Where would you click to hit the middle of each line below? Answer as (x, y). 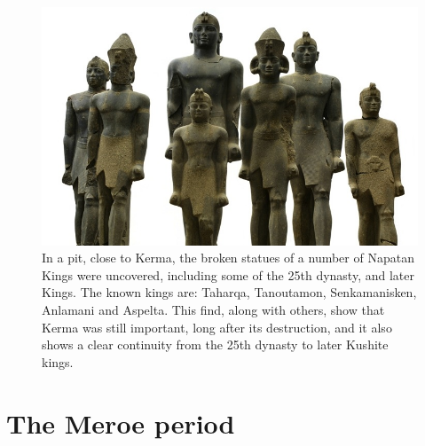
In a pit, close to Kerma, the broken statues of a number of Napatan (228, 258)
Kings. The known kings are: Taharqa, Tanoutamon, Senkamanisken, (229, 292)
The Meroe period (121, 423)
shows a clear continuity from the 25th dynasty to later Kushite (215, 344)
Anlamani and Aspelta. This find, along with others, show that (213, 310)
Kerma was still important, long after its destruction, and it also (217, 327)
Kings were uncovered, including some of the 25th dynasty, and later (228, 274)
